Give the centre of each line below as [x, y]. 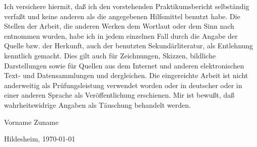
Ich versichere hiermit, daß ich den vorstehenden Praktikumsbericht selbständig [127, 6]
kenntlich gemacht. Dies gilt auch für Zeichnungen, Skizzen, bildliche [110, 55]
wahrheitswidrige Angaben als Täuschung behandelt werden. [98, 104]
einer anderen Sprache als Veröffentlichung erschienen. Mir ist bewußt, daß [119, 95]
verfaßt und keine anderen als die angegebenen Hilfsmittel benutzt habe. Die [122, 16]
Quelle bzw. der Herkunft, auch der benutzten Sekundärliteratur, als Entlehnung [129, 46]
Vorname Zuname [31, 122]
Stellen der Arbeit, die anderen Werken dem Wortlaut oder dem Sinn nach [119, 26]
